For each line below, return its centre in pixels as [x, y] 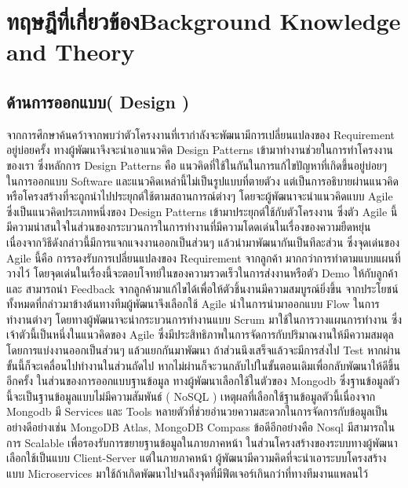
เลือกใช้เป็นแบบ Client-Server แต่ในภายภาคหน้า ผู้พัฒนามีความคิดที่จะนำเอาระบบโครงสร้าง [197, 458]
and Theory [71, 51]
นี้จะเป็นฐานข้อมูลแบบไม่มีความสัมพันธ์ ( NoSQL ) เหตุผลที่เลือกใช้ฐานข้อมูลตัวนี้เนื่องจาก [191, 396]
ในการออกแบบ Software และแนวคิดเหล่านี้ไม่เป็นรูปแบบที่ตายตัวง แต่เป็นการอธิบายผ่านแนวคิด [202, 180]
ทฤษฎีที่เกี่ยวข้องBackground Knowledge [204, 21]
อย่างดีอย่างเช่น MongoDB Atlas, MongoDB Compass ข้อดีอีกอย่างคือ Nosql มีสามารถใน [201, 427]
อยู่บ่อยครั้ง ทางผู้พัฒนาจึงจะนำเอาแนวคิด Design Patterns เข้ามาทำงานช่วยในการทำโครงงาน [200, 150]
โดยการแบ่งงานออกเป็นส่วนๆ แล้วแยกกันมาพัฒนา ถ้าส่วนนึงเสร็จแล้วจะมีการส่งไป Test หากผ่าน [204, 350]
